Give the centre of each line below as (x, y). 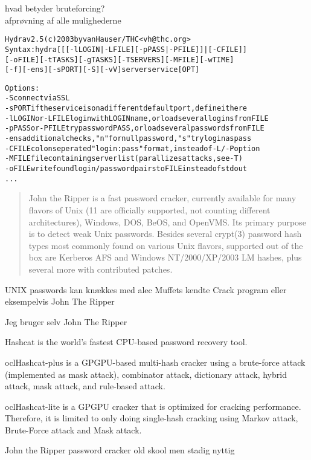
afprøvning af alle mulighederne (63, 20)
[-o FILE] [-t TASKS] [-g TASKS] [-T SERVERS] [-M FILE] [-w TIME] (120, 60)
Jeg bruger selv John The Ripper (66, 321)
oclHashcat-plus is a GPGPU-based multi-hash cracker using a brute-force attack (155, 362)
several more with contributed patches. (101, 269)
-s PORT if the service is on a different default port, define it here (126, 109)
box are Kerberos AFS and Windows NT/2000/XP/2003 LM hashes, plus (165, 257)
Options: (22, 88)
